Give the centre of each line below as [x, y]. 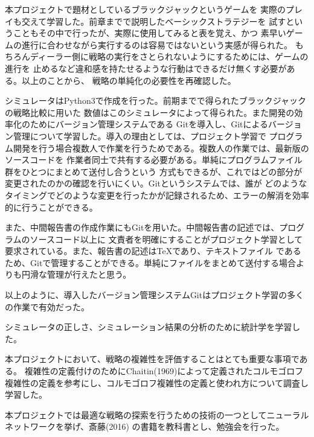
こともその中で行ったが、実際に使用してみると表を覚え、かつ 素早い [149, 33]
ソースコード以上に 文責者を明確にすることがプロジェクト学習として [166, 239]
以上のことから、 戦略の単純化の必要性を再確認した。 [129, 80]
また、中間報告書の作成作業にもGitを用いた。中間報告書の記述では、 [142, 227]
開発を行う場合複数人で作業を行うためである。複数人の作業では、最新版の [161, 148]
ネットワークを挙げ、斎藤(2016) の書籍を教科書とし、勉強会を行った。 [145, 426]
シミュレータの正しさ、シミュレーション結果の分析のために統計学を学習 [149, 327]
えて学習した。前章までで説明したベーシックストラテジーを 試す [158, 21]
